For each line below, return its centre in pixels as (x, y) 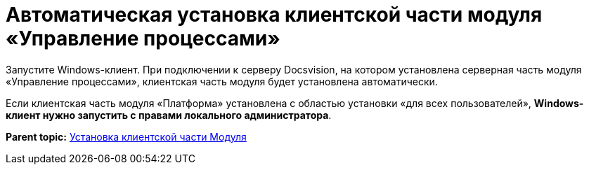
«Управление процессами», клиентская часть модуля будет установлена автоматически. (222, 81)
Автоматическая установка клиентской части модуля (274, 15)
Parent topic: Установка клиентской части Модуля (126, 136)
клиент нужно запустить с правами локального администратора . (169, 115)
